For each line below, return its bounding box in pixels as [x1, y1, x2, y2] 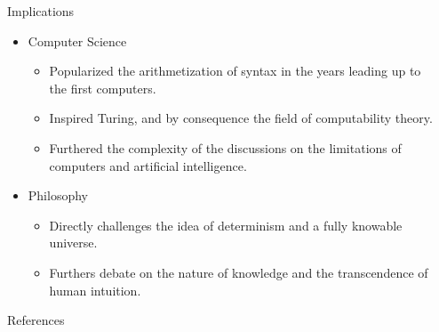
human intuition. [49, 280, 141, 299]
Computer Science [28, 31, 127, 50]
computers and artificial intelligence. [49, 156, 247, 174]
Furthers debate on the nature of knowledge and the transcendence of [49, 263, 428, 281]
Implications [7, 2, 75, 20]
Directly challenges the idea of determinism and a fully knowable [49, 215, 403, 234]
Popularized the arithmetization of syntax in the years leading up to [49, 61, 421, 80]
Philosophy [28, 186, 88, 205]
